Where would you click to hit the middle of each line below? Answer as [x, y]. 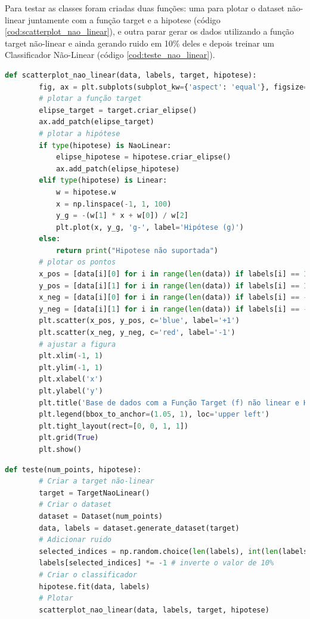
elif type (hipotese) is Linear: [103, 181]
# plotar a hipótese [80, 133]
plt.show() [60, 449]
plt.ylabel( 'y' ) [71, 391]
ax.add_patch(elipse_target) [97, 122]
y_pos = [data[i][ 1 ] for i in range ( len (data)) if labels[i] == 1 [173, 286]
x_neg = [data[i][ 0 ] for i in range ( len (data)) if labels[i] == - [173, 298]
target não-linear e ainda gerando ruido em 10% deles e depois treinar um [139, 43]
